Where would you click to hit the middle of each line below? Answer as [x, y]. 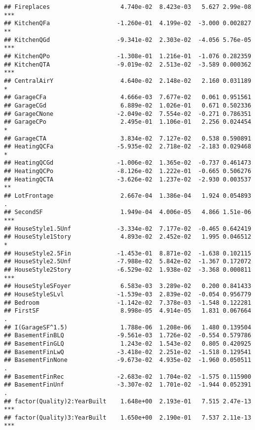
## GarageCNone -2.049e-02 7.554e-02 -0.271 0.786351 [128, 114]
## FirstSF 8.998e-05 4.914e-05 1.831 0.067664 [128, 311]
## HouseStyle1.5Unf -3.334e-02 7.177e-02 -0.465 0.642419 [128, 229]
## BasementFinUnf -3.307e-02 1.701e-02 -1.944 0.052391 [128, 385]
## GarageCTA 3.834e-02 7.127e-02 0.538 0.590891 [128, 138]
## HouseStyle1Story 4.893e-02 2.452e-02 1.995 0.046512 [128, 237]
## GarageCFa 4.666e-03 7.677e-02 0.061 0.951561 [128, 97]
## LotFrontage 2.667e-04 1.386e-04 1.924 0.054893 [128, 196]
